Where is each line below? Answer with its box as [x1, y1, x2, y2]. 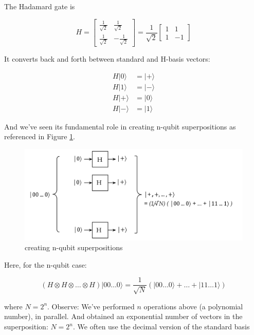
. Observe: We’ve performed [47, 301, 135, 311]
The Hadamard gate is [4, 1, 75, 11]
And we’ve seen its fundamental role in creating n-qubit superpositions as [4, 121, 236, 132]
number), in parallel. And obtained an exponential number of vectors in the [4, 311, 243, 322]
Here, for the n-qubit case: [4, 259, 87, 270]
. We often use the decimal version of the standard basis [73, 321, 250, 332]
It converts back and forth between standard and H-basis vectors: [4, 53, 210, 64]
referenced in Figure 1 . [4, 131, 75, 142]
